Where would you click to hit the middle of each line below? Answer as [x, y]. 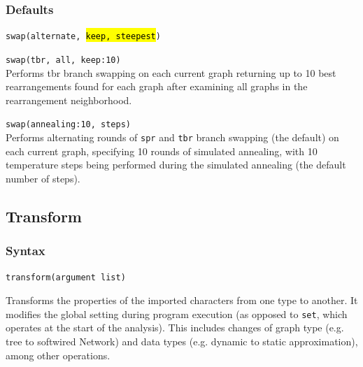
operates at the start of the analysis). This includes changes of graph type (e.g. [175, 328]
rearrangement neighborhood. [69, 100]
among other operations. [58, 355]
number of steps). [43, 178]
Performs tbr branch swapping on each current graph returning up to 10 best [171, 72]
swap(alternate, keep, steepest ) [83, 37]
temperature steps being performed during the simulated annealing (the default [176, 165]
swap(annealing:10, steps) [68, 125]
